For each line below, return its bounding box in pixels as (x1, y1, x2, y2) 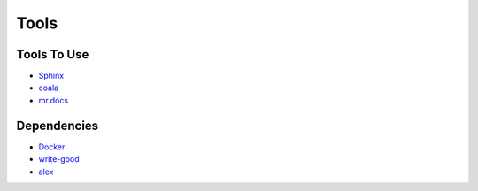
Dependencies (16, 118, 99, 133)
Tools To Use (16, 47, 89, 62)
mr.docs (38, 95, 69, 105)
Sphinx (38, 71, 65, 81)
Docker (38, 141, 66, 152)
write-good (38, 154, 80, 164)
